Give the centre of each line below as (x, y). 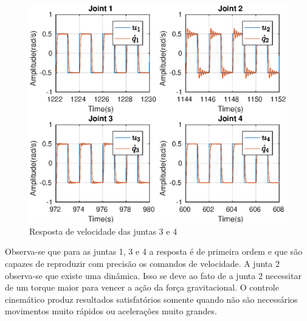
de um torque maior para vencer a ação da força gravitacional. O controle (142, 287)
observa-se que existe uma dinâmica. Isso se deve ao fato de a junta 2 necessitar (153, 275)
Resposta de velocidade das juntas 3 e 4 (103, 231)
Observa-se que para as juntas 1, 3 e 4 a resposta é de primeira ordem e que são (154, 251)
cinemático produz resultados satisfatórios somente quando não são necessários (151, 299)
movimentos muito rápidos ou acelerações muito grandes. (111, 311)
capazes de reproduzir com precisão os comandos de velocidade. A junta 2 (142, 263)
